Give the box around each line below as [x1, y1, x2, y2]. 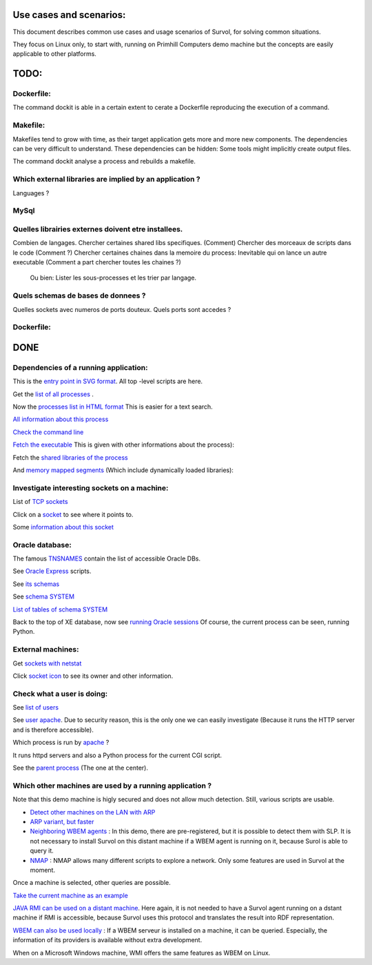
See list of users [12, 703, 59, 712]
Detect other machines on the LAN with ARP [30, 808, 156, 816]
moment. [30, 866, 55, 874]
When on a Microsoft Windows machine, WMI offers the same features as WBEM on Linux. [12, 948, 271, 957]
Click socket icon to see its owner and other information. [12, 672, 174, 680]
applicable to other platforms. [12, 50, 96, 58]
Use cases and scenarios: [12, 9, 126, 21]
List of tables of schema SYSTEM [12, 605, 108, 614]
